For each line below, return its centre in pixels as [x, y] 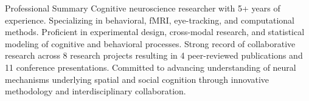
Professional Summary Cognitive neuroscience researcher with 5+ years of [143, 8]
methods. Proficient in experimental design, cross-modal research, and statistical [155, 32]
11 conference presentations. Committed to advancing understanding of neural [151, 67]
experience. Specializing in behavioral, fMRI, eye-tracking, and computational [150, 20]
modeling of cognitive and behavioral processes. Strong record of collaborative [150, 43]
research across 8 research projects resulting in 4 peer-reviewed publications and [154, 55]
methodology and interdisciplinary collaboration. [95, 91]
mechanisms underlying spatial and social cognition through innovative [137, 79]
